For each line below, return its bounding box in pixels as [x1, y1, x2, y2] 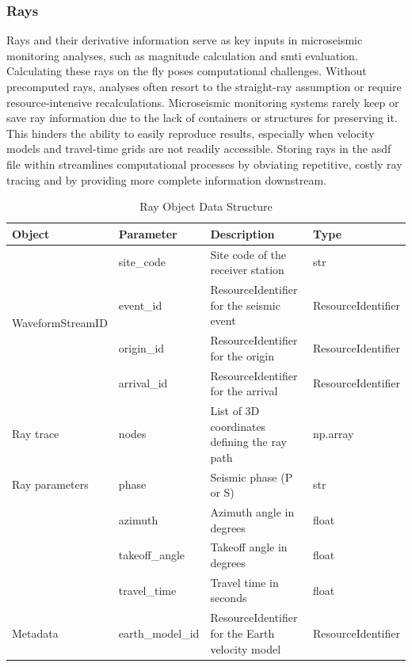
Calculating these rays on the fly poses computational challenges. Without [6, 63, 367, 79]
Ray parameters [12, 476, 89, 493]
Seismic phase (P [210, 468, 293, 485]
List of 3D [210, 402, 260, 418]
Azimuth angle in [210, 504, 295, 520]
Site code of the [210, 246, 287, 262]
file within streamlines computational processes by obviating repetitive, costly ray [6, 155, 402, 172]
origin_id [118, 339, 165, 356]
